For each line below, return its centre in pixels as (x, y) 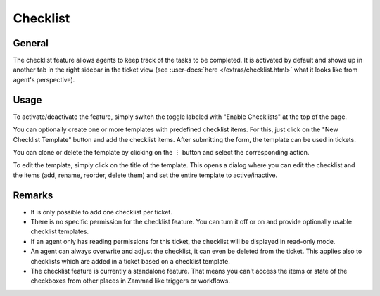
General (31, 43)
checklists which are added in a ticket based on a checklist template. (130, 261)
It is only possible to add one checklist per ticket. (101, 212)
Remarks (33, 195)
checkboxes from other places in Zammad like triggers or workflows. (131, 281)
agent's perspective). (44, 79)
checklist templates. (60, 231)
